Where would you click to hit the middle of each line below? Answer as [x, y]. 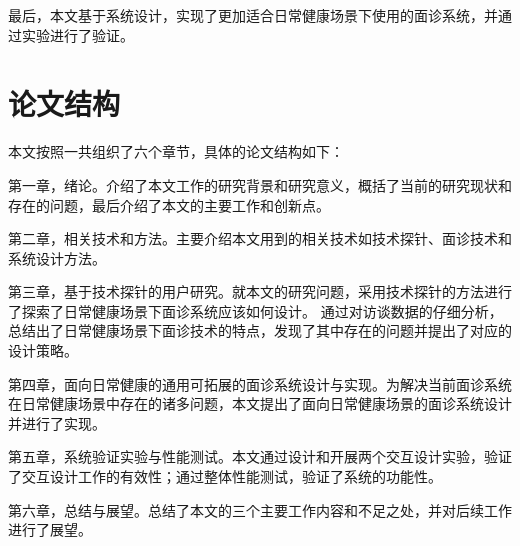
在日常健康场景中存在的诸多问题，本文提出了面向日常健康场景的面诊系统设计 [260, 403]
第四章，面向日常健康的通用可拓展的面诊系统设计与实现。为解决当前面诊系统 [260, 383]
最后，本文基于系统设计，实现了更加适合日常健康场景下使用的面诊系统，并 [253, 15]
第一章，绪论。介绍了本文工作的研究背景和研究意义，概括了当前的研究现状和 [260, 184]
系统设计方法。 [57, 257]
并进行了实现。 [57, 422]
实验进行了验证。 [77, 34]
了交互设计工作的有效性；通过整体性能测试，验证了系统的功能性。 [225, 476]
